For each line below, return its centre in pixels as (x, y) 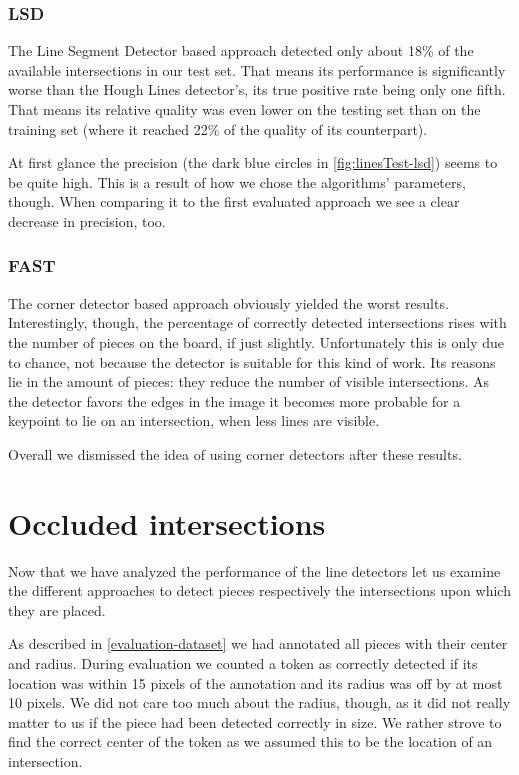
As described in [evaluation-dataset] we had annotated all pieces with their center (258, 643)
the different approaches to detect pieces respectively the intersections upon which (259, 590)
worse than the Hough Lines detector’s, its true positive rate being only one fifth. (257, 89)
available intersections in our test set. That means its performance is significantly (257, 69)
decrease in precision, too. (87, 220)
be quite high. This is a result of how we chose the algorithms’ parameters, (237, 181)
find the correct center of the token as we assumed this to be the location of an (250, 741)
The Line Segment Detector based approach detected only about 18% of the (241, 50)
